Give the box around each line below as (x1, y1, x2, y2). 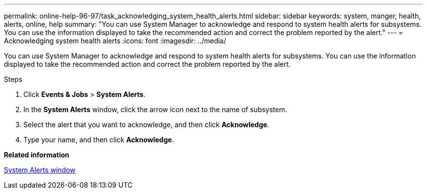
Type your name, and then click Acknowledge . (23, 135, 174, 144)
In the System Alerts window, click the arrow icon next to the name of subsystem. (23, 105, 287, 114)
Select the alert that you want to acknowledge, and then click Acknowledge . (23, 120, 270, 129)
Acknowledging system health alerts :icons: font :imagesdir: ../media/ (4, 37, 226, 45)
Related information (4, 151, 70, 159)
